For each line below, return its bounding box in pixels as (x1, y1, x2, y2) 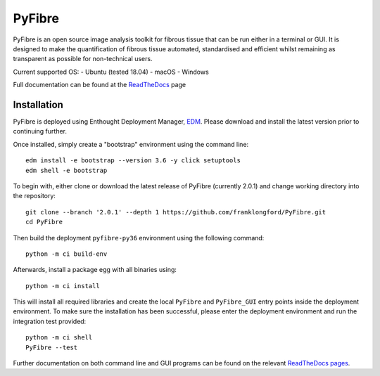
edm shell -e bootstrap (25, 166, 108, 174)
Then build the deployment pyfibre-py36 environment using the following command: (13, 233, 265, 242)
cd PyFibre (25, 218, 63, 226)
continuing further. (13, 127, 67, 136)
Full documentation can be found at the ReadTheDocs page (13, 81, 186, 89)
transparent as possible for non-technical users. (13, 55, 153, 63)
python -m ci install (25, 282, 100, 290)
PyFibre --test (25, 343, 78, 351)
